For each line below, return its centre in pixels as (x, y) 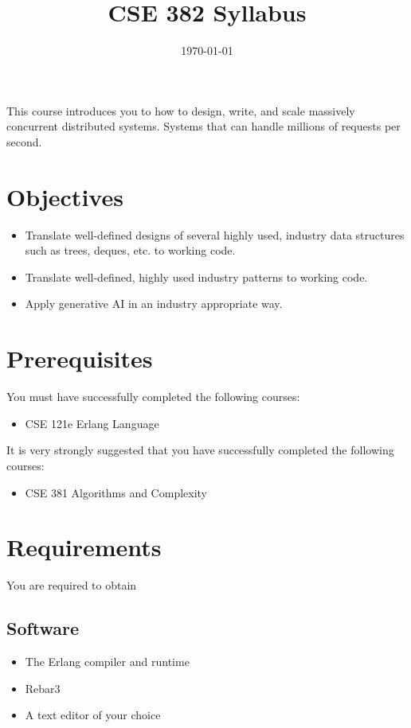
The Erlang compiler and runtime (107, 662)
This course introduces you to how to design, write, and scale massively (181, 110)
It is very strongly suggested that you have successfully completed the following (200, 450)
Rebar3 (43, 688)
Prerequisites (80, 358)
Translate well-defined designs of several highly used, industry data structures (215, 234)
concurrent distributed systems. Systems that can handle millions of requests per (204, 126)
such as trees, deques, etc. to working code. (130, 250)
